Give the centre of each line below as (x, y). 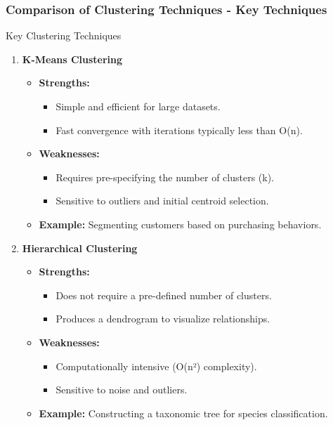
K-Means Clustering (72, 59)
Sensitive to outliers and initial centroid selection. (162, 201)
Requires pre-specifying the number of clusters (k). (165, 177)
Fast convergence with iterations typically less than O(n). (179, 130)
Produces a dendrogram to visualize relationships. (163, 319)
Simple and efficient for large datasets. (138, 106)
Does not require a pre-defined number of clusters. (164, 295)
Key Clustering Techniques (64, 35)
